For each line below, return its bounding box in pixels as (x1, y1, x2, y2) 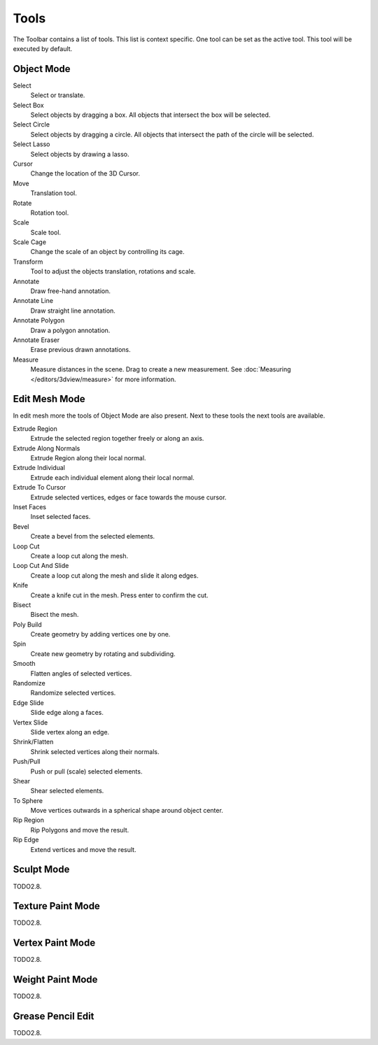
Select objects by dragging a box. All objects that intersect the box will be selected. (30, 111, 271, 119)
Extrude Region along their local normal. (30, 454, 146, 462)
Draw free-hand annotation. (30, 287, 111, 295)
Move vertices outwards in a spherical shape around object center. (30, 806, 223, 815)
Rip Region (13, 816, 45, 825)
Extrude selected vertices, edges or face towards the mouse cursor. (30, 493, 227, 502)
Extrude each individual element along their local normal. (30, 473, 195, 482)
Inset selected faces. (30, 513, 91, 521)
